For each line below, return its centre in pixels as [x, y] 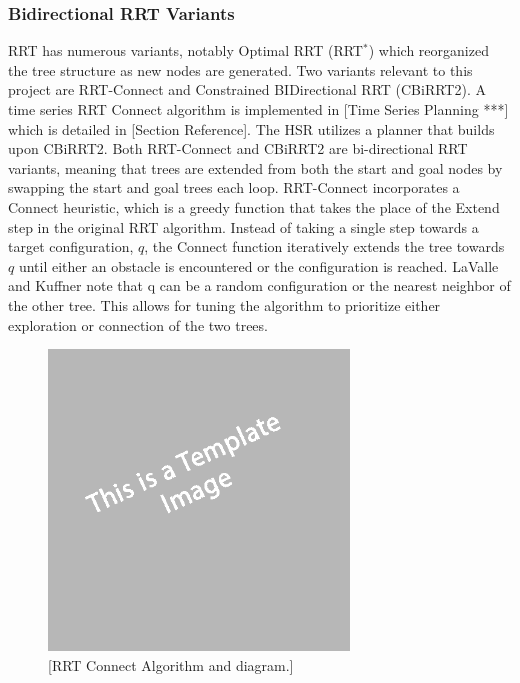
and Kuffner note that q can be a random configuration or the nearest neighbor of [259, 285]
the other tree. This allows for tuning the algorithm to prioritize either [224, 304]
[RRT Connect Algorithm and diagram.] [171, 665]
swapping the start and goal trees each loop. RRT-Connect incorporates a [234, 187]
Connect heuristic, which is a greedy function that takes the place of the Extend [254, 206]
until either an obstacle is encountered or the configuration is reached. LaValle [258, 265]
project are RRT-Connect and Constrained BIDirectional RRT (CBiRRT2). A [247, 89]
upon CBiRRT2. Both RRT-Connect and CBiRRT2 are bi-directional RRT [238, 148]
